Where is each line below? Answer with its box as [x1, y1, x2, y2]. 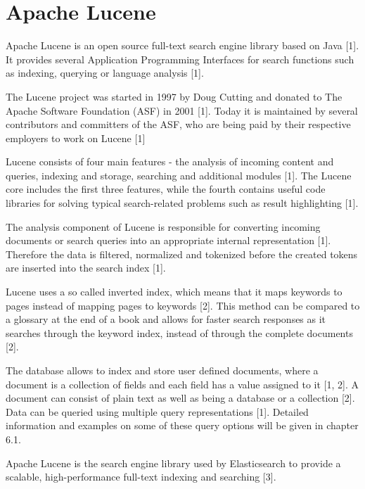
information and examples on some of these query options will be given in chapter [6, 418, 359, 433]
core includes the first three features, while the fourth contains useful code [6, 182, 326, 196]
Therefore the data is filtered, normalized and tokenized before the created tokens [6, 246, 358, 261]
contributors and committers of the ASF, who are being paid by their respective [6, 117, 351, 132]
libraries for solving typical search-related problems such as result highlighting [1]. [6, 196, 359, 210]
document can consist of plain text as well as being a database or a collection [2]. [6, 390, 355, 405]
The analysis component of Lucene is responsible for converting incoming [6, 219, 321, 234]
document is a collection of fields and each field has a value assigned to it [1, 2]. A [6, 376, 359, 391]
